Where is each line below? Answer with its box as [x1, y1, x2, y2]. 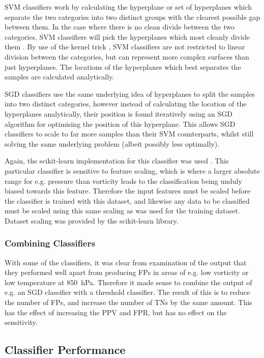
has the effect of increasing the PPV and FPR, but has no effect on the [5, 307, 227, 317]
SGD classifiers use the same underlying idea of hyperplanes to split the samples [5, 88, 255, 99]
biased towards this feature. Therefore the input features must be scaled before [5, 185, 251, 196]
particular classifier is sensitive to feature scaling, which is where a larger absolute [5, 165, 260, 176]
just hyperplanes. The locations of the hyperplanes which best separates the [5, 61, 241, 72]
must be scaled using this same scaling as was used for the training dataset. [5, 205, 240, 216]
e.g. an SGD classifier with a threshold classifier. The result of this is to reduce [5, 287, 250, 297]
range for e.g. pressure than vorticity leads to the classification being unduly [5, 175, 242, 186]
